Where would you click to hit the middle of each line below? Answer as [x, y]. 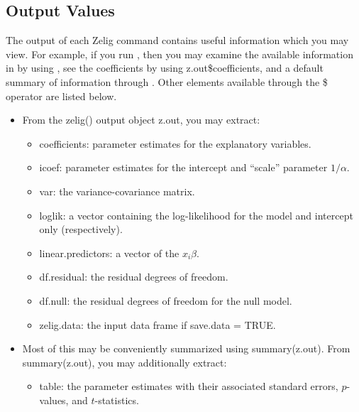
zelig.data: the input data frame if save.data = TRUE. [158, 324]
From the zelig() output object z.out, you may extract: [141, 120]
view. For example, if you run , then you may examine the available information [179, 54]
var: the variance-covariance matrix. [117, 191]
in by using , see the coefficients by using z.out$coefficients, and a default [165, 68]
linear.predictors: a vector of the [109, 253]
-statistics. [117, 400]
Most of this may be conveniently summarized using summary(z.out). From [186, 348]
